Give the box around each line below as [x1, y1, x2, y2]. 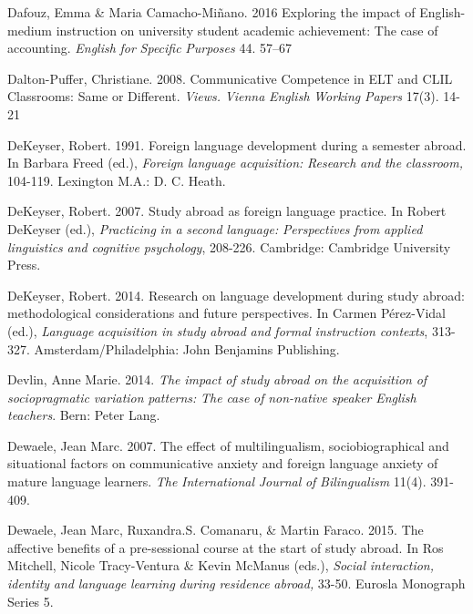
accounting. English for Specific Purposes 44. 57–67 [7, 38, 292, 57]
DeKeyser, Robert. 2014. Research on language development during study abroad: [7, 285, 465, 304]
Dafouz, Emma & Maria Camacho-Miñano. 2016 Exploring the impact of [7, 3, 416, 21]
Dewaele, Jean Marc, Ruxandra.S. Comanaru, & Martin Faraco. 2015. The [7, 520, 424, 539]
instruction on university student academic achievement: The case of [56, 20, 438, 39]
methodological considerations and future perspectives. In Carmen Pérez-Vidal [7, 303, 446, 322]
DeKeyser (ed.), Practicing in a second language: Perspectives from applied [7, 219, 423, 238]
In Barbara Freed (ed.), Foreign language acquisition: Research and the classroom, [7, 153, 464, 172]
